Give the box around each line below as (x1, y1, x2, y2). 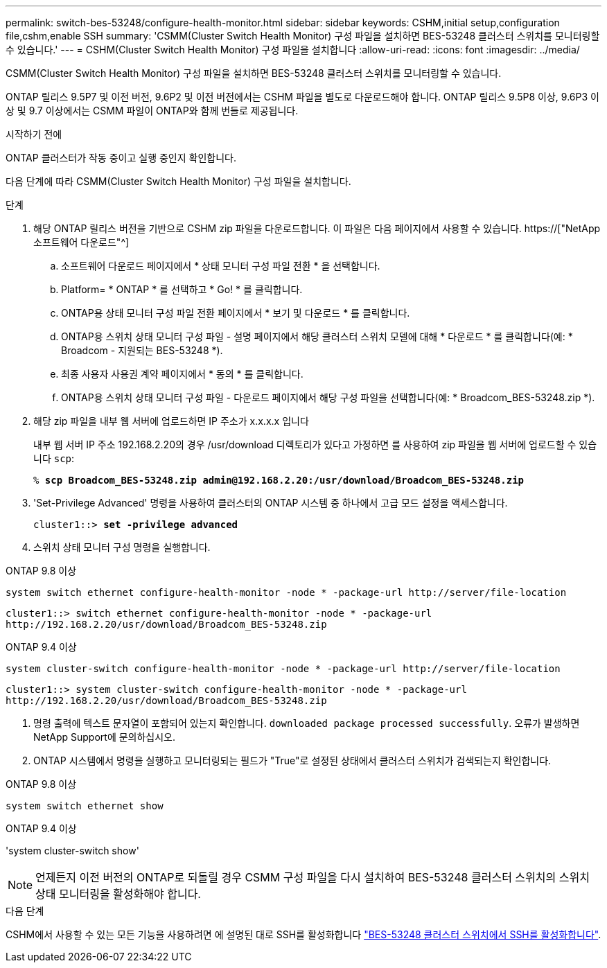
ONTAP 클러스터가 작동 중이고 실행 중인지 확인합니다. (6, 152, 236, 164)
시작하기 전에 (6, 128, 62, 140)
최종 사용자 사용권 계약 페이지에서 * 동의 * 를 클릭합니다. (61, 368, 303, 380)
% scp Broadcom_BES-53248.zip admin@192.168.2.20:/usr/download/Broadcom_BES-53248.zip (33, 475, 525, 486)
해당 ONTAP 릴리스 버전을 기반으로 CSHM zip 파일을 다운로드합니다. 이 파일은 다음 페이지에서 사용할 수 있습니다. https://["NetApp (33, 222, 601, 234)
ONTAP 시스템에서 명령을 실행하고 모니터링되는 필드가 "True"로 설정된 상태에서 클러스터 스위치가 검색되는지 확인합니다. (33, 755, 552, 766)
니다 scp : (33, 452, 75, 464)
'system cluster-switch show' (6, 845, 139, 856)
